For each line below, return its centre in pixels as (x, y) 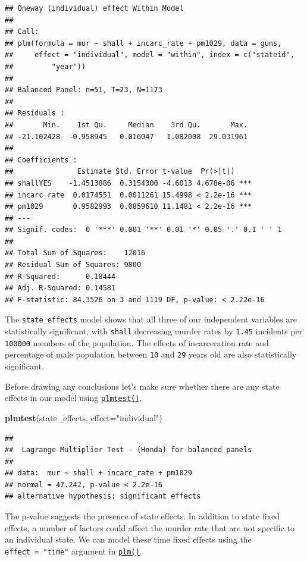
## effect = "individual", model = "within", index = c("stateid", (150, 55)
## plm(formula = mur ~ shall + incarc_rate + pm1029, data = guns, (143, 43)
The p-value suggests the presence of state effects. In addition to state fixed (142, 516)
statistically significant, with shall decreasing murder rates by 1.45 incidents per (154, 331)
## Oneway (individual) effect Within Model (94, 8)
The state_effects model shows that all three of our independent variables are (151, 319)
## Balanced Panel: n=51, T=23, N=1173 (84, 90)
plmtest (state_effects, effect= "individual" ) (84, 417)
